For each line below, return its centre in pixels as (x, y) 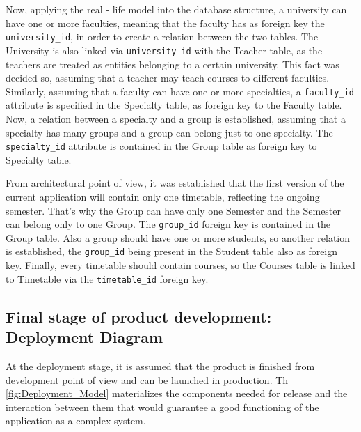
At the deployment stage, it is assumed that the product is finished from (160, 365)
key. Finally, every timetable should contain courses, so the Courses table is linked (180, 265)
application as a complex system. (76, 421)
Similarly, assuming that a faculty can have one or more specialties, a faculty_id (180, 91)
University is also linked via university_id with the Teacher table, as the (164, 50)
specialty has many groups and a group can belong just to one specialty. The (169, 132)
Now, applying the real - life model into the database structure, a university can (176, 9)
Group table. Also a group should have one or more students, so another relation (178, 237)
